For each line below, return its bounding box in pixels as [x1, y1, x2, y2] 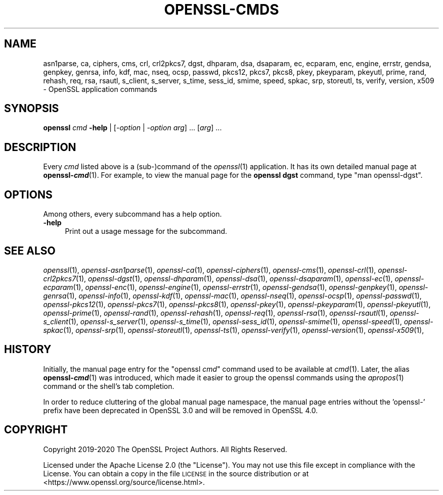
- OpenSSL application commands [43, 84, 157, 93]
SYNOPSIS [4, 102, 59, 115]
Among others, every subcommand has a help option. [43, 210, 222, 219]
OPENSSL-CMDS [164, 1, 279, 18]
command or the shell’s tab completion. [43, 381, 174, 390]
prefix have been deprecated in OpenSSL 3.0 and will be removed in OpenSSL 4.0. [43, 406, 318, 415]
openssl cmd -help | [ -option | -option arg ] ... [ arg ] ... [43, 123, 222, 132]
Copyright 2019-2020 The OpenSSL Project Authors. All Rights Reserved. [43, 444, 287, 454]
